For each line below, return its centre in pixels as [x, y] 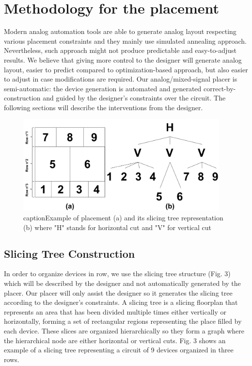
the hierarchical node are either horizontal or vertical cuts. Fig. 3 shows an [115, 340]
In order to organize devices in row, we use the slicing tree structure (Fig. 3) [117, 274]
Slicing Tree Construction [70, 253]
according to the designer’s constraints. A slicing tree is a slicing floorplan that [121, 302]
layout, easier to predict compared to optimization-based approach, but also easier [126, 69]
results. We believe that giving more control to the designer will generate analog [123, 59]
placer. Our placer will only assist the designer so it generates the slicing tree [118, 292]
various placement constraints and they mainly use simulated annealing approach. [126, 41]
